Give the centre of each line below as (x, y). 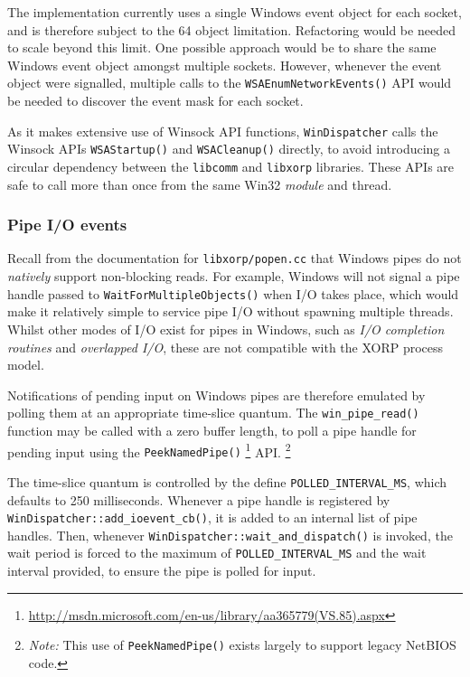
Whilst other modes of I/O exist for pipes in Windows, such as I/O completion (226, 329)
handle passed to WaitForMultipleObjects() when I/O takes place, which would (233, 293)
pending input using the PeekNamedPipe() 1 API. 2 (149, 450)
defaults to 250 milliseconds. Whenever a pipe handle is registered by (199, 499)
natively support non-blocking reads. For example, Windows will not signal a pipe (234, 276)
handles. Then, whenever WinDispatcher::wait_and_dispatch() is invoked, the (230, 535)
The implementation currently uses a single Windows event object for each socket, (235, 12)
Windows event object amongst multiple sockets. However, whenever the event (225, 65)
